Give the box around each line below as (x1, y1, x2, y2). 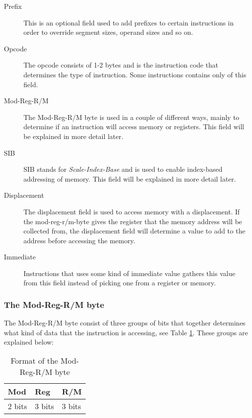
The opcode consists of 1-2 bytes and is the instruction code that (23, 60, 218, 70)
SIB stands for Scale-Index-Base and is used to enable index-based (23, 164, 223, 174)
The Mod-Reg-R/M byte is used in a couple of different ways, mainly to (23, 112, 239, 122)
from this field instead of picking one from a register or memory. (23, 278, 216, 288)
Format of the (10, 355, 58, 367)
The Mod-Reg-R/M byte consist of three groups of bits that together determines (4, 318, 246, 328)
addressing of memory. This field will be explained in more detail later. (23, 173, 236, 184)
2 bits (8, 400, 27, 412)
